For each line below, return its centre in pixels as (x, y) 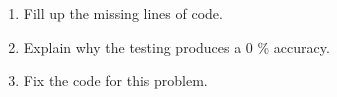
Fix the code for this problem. (115, 80)
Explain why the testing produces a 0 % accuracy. (176, 46)
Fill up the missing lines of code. (123, 13)
